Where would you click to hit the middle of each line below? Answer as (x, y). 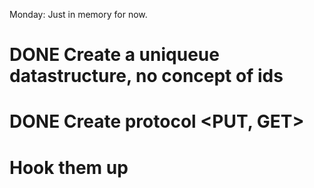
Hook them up (69, 167)
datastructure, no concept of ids (146, 76)
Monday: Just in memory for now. (78, 14)
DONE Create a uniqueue (114, 55)
